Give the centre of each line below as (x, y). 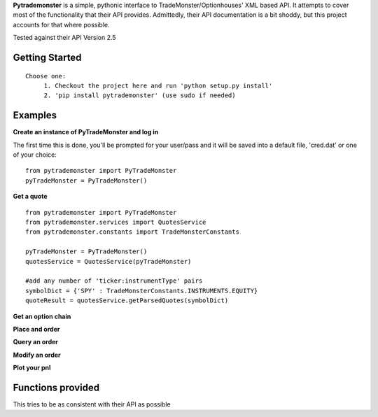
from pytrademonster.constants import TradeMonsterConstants (132, 232)
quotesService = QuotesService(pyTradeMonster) (108, 261)
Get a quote (30, 197)
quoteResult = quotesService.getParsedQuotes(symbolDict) (127, 301)
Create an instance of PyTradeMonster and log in (86, 132)
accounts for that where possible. (61, 24)
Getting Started (47, 57)
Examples (35, 115)
